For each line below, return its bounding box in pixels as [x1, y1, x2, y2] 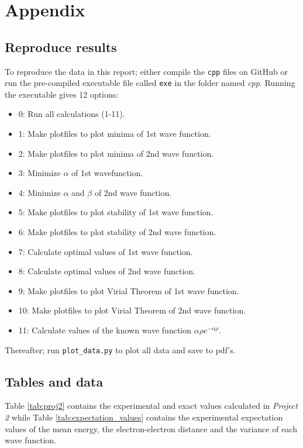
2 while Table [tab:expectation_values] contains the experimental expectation [5, 411, 283, 423]
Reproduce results [5, 37, 117, 56]
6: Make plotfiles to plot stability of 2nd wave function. [18, 226, 216, 238]
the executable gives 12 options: [5, 88, 119, 100]
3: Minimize [18, 167, 61, 179]
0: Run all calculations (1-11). [18, 108, 125, 120]
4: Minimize [18, 186, 61, 198]
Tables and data [5, 372, 104, 390]
